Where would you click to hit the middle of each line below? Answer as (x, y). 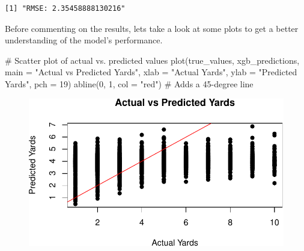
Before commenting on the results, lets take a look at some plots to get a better (152, 28)
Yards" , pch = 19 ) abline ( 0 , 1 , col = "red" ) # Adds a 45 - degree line (129, 83)
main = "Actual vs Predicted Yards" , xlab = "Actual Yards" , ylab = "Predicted (151, 72)
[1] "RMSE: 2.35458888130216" (65, 8)
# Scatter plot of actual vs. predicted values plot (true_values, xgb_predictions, (152, 60)
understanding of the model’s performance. (84, 40)
